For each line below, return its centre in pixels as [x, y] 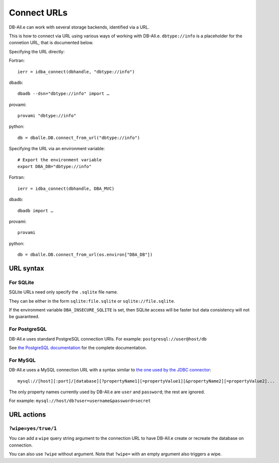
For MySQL [22, 360]
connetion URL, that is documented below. [51, 43]
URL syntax [27, 268]
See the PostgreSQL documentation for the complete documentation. [78, 348]
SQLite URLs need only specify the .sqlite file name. [64, 292]
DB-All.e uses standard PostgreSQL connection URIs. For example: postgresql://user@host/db [108, 339]
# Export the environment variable [60, 160]
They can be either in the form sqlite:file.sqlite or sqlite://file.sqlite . [92, 301]
